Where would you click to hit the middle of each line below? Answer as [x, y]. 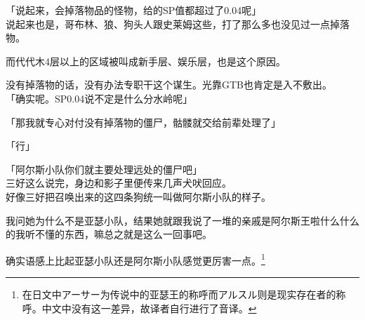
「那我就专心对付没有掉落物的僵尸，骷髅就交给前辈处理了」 [143, 122]
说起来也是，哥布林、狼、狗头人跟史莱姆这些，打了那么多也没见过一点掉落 [178, 24]
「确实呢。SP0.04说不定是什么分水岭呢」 [99, 98]
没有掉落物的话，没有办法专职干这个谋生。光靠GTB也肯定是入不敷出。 [169, 85]
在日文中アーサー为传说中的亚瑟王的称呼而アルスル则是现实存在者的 [179, 294]
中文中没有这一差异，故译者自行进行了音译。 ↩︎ [149, 308]
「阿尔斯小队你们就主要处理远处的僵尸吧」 [104, 169]
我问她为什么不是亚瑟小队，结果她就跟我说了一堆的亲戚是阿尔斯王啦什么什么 [182, 220]
